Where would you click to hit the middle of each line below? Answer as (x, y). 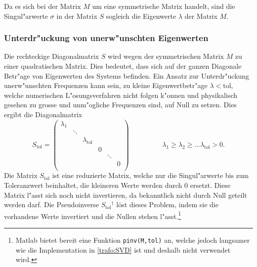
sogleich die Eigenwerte (141, 16)
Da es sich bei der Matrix (43, 6)
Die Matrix (21, 175)
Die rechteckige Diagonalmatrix (52, 56)
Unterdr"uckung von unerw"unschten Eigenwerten (106, 38)
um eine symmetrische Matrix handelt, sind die (164, 6)
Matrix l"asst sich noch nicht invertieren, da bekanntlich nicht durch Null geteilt (126, 195)
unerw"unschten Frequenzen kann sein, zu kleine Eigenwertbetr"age (106, 85)
